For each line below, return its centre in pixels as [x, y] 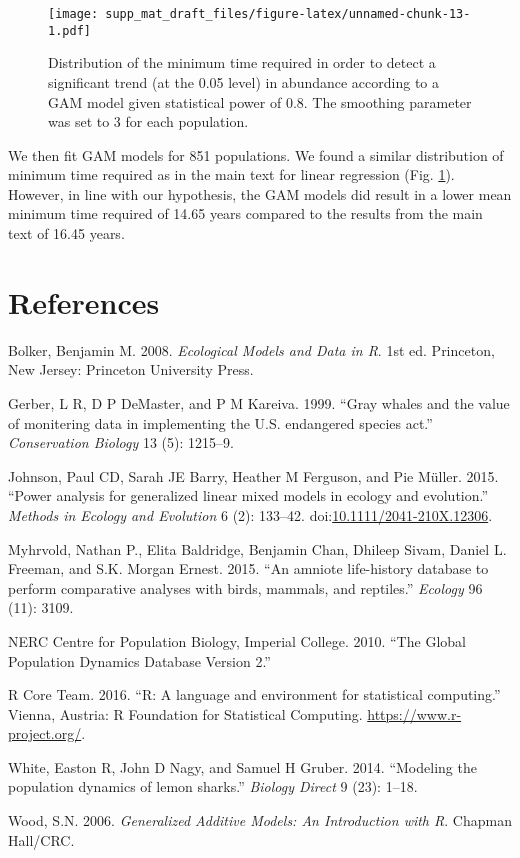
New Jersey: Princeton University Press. [131, 369]
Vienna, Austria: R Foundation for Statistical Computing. [185, 713]
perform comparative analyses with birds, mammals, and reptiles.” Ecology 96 [245, 587]
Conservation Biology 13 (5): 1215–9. [121, 442]
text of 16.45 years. [66, 233]
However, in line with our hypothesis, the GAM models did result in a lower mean [260, 193]
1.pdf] [69, 30]
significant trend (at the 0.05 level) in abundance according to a [244, 81]
